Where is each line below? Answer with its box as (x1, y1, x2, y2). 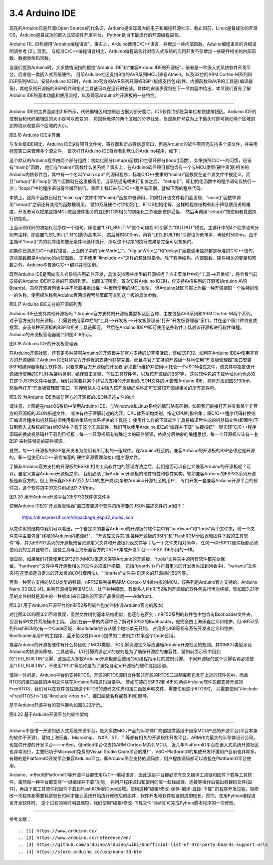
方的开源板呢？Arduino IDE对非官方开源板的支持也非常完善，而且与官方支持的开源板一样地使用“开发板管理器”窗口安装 (9, 357, 252, 363)
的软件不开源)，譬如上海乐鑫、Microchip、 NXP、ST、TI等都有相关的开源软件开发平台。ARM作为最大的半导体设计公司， (9, 734, 258, 740)
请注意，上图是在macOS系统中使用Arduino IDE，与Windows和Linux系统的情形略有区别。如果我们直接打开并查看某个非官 (9, 403, 258, 409)
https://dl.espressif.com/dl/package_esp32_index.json (21, 514, 133, 520)
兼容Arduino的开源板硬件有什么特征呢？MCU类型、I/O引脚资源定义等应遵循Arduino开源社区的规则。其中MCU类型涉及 (9, 642, 252, 648)
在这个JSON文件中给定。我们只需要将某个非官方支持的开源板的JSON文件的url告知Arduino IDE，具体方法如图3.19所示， (9, 378, 255, 384)
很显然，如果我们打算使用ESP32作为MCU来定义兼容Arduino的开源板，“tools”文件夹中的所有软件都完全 (9, 556, 221, 562)
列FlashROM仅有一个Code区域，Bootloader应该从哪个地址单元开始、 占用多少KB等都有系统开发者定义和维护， (9, 625, 237, 631)
